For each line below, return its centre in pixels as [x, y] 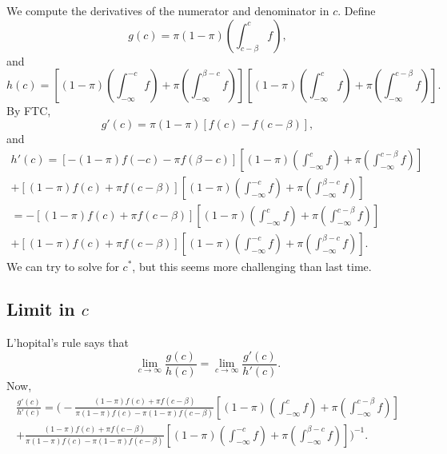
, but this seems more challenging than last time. [252, 266]
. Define [357, 10]
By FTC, [29, 111]
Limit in [41, 309]
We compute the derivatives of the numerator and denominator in [168, 10]
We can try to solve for [63, 266]
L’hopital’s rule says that [68, 342]
